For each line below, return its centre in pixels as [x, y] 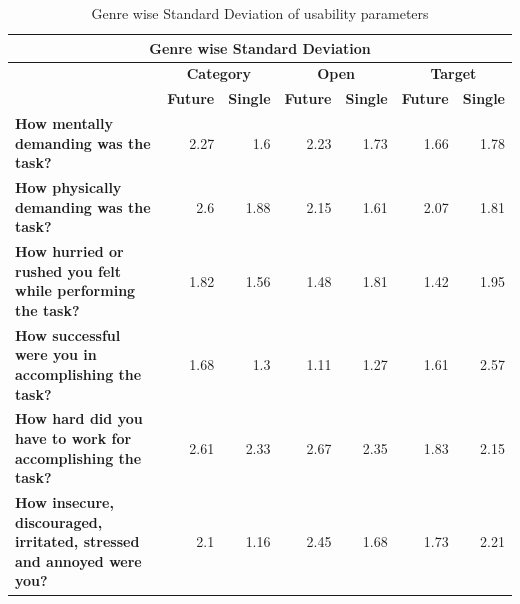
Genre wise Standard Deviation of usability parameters [260, 13]
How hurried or [69, 251]
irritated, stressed [77, 541]
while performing [75, 290]
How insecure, [64, 502]
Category [219, 73]
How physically [68, 187]
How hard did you [79, 418]
